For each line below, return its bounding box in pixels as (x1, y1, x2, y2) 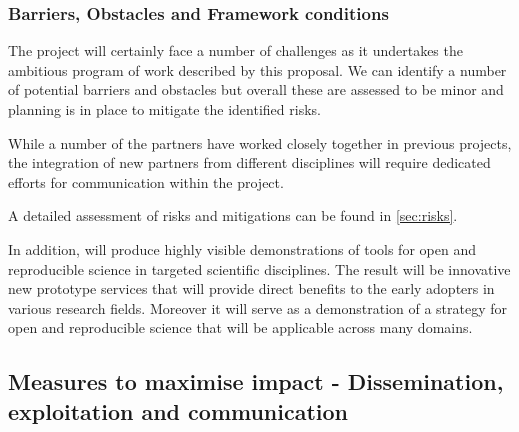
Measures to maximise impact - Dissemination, (8, 366, 504, 397)
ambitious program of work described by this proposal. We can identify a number (8, 59, 507, 80)
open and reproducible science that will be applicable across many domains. (8, 317, 473, 338)
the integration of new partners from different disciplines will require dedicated (8, 152, 491, 173)
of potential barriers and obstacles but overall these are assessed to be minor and (8, 79, 504, 100)
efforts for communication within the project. (8, 171, 284, 192)
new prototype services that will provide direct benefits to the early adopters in (8, 278, 495, 299)
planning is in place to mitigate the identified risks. (8, 99, 321, 119)
